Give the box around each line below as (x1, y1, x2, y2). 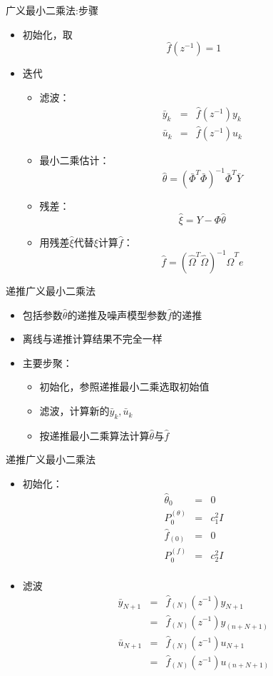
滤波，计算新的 (39, 403, 110, 418)
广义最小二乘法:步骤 (6, 3, 98, 17)
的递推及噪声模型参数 (67, 307, 168, 322)
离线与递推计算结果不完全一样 (22, 331, 163, 346)
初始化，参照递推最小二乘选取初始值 (39, 379, 210, 394)
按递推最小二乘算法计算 (39, 428, 150, 443)
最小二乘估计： (39, 153, 110, 168)
